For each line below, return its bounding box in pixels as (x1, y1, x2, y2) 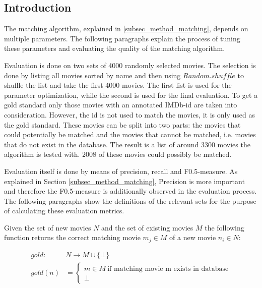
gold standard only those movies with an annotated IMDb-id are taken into (4, 99, 237, 110)
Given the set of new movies (4, 222, 91, 233)
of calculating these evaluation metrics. (4, 205, 124, 216)
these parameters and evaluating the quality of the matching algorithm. (4, 43, 225, 53)
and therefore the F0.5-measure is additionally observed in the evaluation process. (4, 186, 257, 196)
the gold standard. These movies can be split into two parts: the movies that (4, 119, 241, 130)
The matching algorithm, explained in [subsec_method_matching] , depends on (4, 23, 248, 34)
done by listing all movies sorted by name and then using (4, 70, 181, 80)
